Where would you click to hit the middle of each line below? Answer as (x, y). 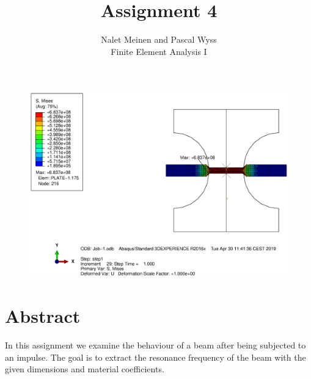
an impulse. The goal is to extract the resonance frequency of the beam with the (155, 357)
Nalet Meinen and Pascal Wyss (159, 39)
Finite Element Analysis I (159, 51)
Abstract (43, 316)
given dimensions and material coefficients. (85, 369)
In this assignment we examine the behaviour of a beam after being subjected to (155, 345)
